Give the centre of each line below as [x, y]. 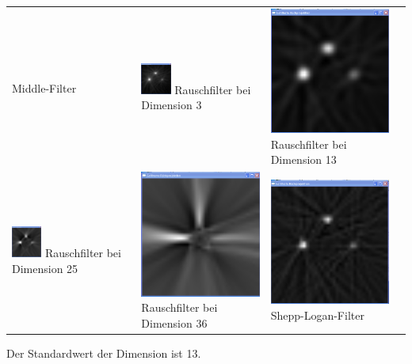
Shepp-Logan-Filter [317, 315]
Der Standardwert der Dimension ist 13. [104, 353]
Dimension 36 [174, 322]
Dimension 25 [45, 268]
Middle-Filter [44, 87]
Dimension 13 [303, 159]
